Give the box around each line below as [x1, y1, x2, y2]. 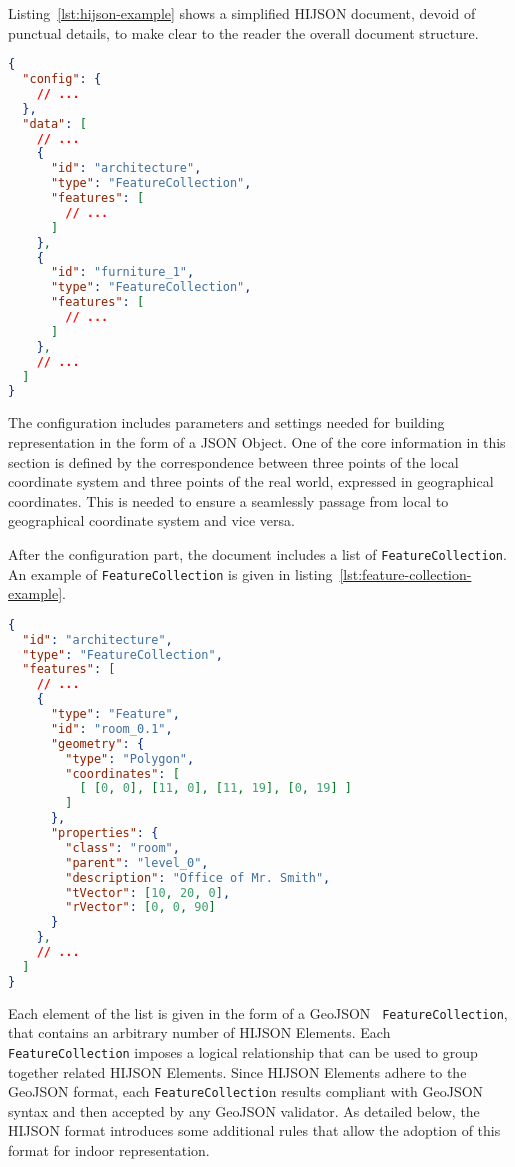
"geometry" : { [50, 736, 145, 751]
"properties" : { [50, 826, 159, 841]
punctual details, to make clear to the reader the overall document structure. [8, 22, 479, 43]
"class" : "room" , [65, 840, 180, 855]
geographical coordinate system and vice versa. [8, 510, 295, 531]
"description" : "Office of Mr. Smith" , [65, 870, 331, 885]
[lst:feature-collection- [339, 563, 472, 584]
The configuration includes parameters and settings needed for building [8, 412, 445, 433]
